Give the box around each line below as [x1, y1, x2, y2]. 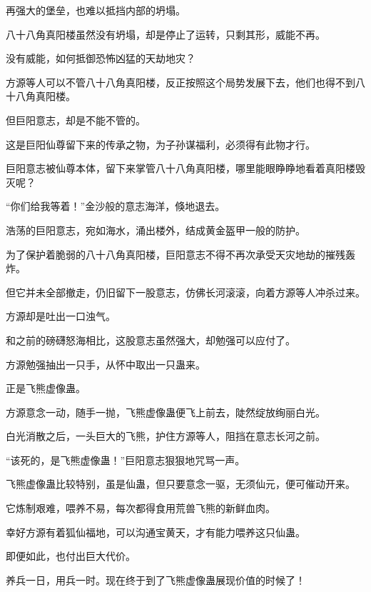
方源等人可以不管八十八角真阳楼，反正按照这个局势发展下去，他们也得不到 [6, 74, 355, 89]
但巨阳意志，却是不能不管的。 [6, 112, 146, 127]
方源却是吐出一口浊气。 [6, 308, 116, 323]
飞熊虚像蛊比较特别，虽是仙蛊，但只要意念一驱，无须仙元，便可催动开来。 [6, 476, 355, 491]
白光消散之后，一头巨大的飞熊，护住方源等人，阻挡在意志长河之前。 [6, 428, 325, 443]
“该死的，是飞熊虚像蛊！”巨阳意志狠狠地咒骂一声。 [6, 452, 245, 467]
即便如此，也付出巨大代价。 [6, 548, 136, 563]
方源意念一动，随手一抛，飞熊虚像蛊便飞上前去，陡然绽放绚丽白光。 [6, 404, 325, 419]
